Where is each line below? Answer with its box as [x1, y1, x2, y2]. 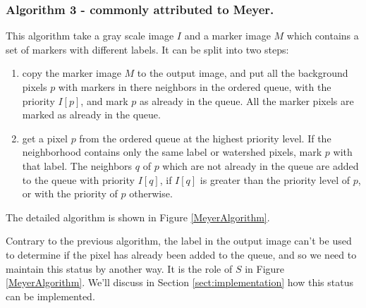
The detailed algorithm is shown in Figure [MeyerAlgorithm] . [6, 209, 270, 224]
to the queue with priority [22, 172, 135, 187]
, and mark [80, 93, 128, 108]
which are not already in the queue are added [162, 158, 359, 173]
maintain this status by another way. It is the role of [6, 261, 233, 276]
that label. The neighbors [22, 158, 133, 173]
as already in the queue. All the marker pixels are [140, 93, 354, 108]
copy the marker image [22, 66, 121, 80]
